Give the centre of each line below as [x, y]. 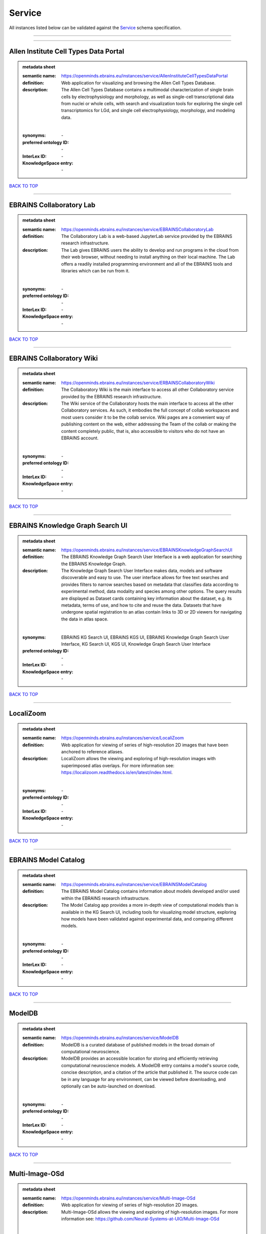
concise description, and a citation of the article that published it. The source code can [149, 1072]
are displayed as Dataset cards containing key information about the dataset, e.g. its [147, 598]
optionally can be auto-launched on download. [109, 1086]
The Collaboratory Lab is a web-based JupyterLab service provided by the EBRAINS [147, 236]
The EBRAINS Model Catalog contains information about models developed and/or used [150, 891]
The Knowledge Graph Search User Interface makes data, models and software [142, 571]
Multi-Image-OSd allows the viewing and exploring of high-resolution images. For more [150, 1212]
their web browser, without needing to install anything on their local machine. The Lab [148, 257]
